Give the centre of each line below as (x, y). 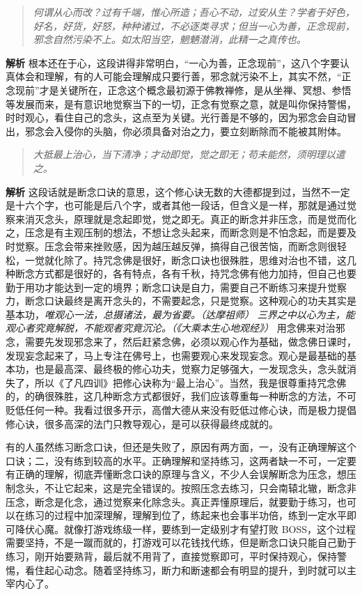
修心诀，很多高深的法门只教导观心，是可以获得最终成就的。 (142, 423)
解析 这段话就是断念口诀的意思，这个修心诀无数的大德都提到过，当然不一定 (178, 191)
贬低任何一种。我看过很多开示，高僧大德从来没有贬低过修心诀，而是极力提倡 (181, 410)
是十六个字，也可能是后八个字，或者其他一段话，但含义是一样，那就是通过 (176, 205)
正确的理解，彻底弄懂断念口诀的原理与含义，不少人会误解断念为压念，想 (181, 474)
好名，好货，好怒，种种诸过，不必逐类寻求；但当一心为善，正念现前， (194, 25)
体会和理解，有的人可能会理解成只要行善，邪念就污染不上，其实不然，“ (178, 76)
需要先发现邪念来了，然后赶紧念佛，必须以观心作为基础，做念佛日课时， (190, 342)
